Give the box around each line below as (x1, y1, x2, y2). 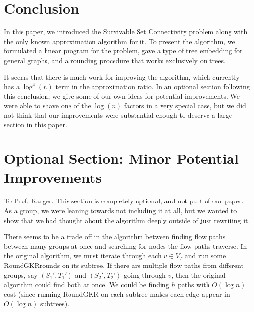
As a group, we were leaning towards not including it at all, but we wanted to (4, 205, 237, 215)
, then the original (171, 269, 226, 280)
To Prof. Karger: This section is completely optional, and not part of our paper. (4, 196, 244, 206)
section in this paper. (4, 119, 67, 130)
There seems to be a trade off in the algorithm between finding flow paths (4, 231, 226, 242)
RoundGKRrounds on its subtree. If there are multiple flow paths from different (4, 260, 244, 270)
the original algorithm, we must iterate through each (4, 250, 162, 261)
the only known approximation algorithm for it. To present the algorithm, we (4, 36, 235, 46)
